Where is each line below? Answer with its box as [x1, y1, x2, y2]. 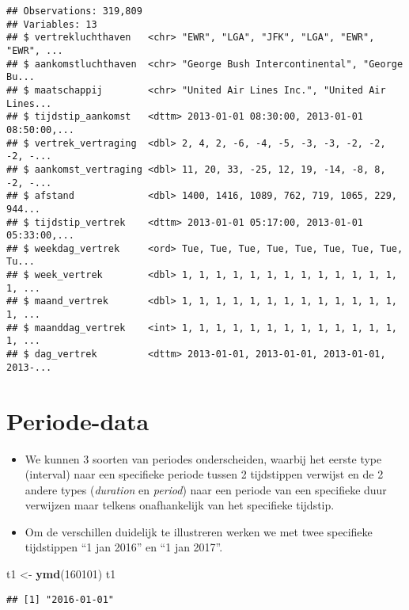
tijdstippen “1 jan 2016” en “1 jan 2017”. [25, 539, 223, 555]
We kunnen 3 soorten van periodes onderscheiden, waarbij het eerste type [25, 450, 382, 467]
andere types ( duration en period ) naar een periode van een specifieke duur [25, 481, 387, 498]
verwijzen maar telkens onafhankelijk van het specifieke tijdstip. [25, 497, 335, 513]
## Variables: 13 [6, 18, 97, 30]
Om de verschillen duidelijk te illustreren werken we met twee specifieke [25, 523, 373, 539]
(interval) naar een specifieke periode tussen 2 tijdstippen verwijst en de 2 [25, 466, 384, 482]
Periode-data [6, 404, 150, 437]
